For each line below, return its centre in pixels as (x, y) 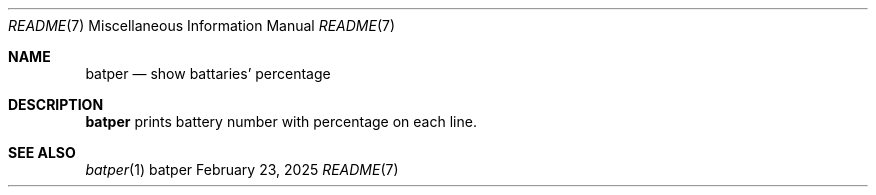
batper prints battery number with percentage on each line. (281, 121)
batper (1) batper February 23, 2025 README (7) (242, 169)
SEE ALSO (42, 152)
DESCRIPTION (56, 104)
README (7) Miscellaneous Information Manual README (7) (202, 25)
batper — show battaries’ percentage (208, 73)
